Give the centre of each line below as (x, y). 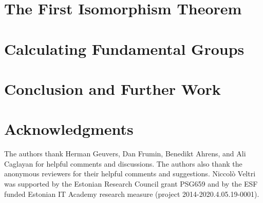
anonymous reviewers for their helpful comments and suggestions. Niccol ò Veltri (130, 174)
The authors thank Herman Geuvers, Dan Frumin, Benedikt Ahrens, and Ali (125, 154)
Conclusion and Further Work (112, 88)
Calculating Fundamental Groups (124, 48)
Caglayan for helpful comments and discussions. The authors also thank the (123, 163)
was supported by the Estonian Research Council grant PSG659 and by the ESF (131, 184)
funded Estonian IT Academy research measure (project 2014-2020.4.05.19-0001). (132, 194)
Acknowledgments (69, 129)
